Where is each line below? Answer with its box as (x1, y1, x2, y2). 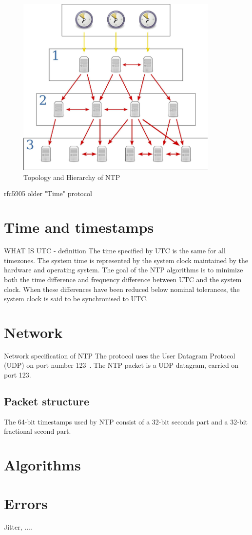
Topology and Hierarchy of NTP (23, 172, 120, 182)
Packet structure (4, 394, 90, 409)
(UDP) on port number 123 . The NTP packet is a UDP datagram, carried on (4, 360, 239, 370)
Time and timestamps (4, 217, 154, 237)
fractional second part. (4, 426, 71, 436)
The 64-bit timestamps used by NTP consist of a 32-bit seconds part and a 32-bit (4, 416, 248, 426)
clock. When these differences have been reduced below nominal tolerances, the (4, 284, 240, 294)
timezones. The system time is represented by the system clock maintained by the (4, 255, 249, 265)
